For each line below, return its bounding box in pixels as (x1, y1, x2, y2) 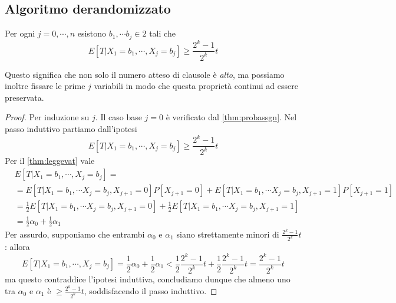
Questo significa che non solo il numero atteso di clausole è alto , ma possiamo (5, 68, 285, 80)
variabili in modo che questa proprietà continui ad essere (94, 80, 298, 92)
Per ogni (5, 27, 35, 39)
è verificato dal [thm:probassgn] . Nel (166, 111, 297, 123)
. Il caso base (95, 111, 142, 123)
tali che (149, 27, 176, 39)
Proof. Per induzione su (5, 111, 90, 123)
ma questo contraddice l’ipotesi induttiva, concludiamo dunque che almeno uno (5, 272, 291, 285)
